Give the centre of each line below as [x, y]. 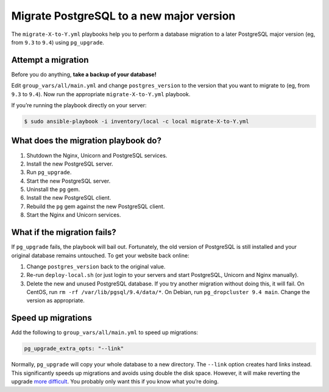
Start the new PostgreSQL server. [69, 181]
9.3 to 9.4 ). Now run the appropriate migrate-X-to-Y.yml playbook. [101, 94]
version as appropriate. [55, 301]
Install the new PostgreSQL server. [70, 164]
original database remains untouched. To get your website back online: [100, 255]
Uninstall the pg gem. [53, 189]
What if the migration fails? [64, 232]
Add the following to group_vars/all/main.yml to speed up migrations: [104, 332]
